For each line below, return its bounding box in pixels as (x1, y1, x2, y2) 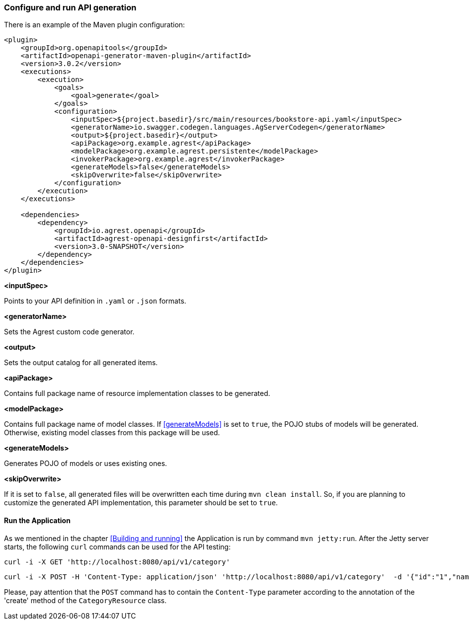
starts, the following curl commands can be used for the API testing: (4, 542, 231, 551)
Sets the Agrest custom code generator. (4, 327, 135, 336)
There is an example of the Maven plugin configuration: (4, 20, 185, 29)
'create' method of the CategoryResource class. (4, 596, 167, 605)
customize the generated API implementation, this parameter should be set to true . (4, 498, 278, 507)
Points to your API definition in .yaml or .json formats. (4, 297, 186, 306)
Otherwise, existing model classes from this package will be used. (4, 428, 220, 437)
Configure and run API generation (4, 2, 137, 12)
